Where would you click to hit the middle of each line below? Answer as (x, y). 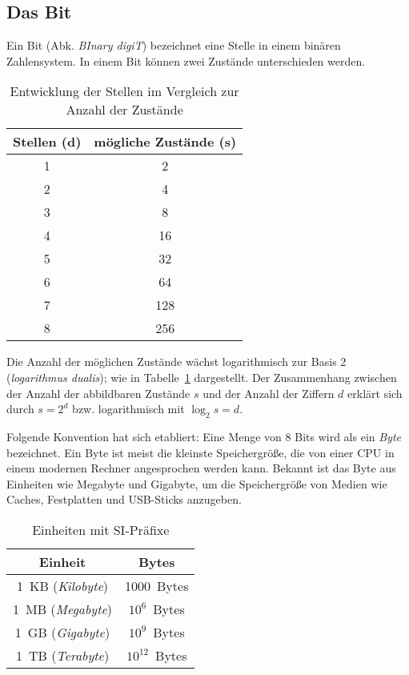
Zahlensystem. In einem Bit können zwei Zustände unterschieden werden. (186, 60)
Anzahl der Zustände (124, 110)
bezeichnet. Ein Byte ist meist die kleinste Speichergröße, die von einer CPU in (200, 452)
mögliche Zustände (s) (165, 142)
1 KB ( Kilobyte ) (63, 585)
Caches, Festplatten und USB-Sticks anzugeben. (124, 499)
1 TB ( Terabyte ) (62, 655)
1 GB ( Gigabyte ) (62, 632)
